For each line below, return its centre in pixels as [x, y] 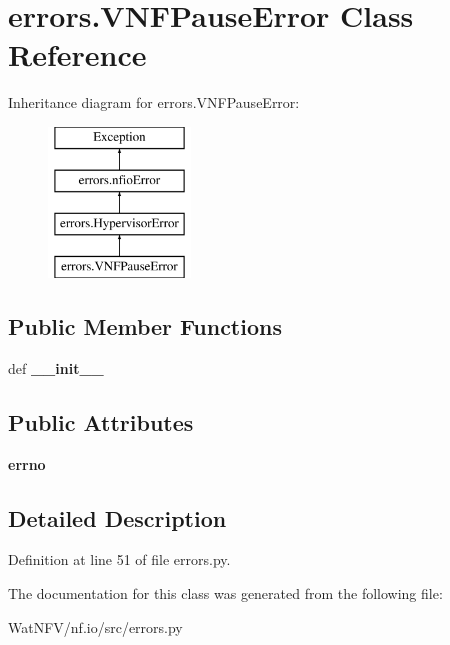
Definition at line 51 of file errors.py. [119, 559]
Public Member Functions [145, 326]
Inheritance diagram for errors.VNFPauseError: [154, 102]
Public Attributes [101, 421]
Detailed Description [117, 517]
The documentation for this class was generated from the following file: [225, 593]
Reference [77, 54]
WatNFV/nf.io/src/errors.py [95, 626]
